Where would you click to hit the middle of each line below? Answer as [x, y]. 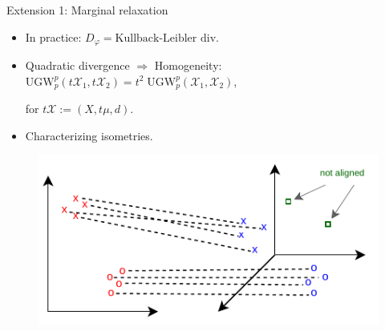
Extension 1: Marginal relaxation [87, 10]
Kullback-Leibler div [166, 38]
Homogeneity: [188, 65]
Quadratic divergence [77, 65]
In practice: [53, 36]
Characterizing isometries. [89, 135]
